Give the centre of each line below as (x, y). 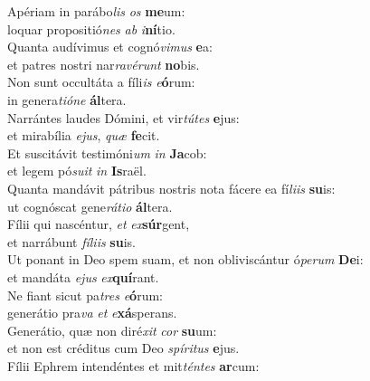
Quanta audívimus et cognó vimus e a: (110, 47)
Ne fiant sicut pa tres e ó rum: (85, 295)
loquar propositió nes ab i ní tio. (91, 29)
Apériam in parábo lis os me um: (96, 11)
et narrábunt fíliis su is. (71, 241)
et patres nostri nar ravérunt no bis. (104, 64)
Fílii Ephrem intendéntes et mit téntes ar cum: (133, 365)
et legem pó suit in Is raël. (77, 171)
